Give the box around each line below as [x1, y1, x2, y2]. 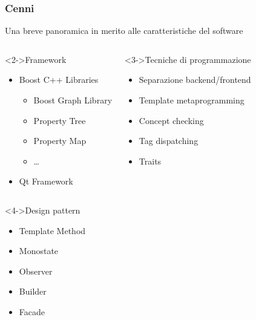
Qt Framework [19, 175, 73, 188]
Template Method [19, 224, 86, 237]
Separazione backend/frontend [139, 73, 251, 86]
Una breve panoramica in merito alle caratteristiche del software [5, 24, 243, 37]
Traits [139, 154, 162, 167]
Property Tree [33, 114, 86, 126]
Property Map [33, 134, 87, 147]
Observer [19, 264, 53, 277]
